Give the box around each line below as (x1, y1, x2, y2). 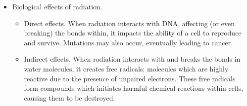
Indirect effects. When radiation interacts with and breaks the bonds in (24, 54, 241, 64)
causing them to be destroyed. (24, 92, 115, 103)
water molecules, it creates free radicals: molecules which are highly (24, 63, 229, 73)
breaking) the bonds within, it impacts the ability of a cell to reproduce (24, 28, 242, 38)
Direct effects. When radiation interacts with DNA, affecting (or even (24, 18, 235, 28)
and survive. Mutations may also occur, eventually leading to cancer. (24, 37, 233, 47)
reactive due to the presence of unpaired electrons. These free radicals (24, 73, 236, 83)
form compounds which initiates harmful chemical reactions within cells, (24, 83, 244, 93)
